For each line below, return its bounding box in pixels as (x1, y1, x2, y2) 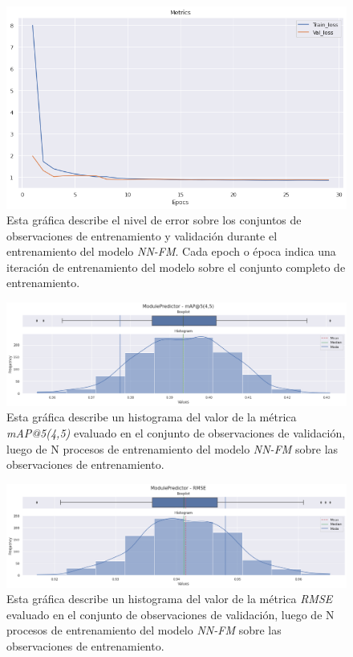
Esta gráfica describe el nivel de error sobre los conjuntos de (6, 211, 302, 228)
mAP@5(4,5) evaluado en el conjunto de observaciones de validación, (6, 425, 346, 441)
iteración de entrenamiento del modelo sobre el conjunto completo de (6, 258, 346, 275)
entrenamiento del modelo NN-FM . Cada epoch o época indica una (6, 243, 336, 260)
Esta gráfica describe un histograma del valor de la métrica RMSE (6, 590, 333, 607)
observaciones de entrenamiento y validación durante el (6, 227, 278, 244)
